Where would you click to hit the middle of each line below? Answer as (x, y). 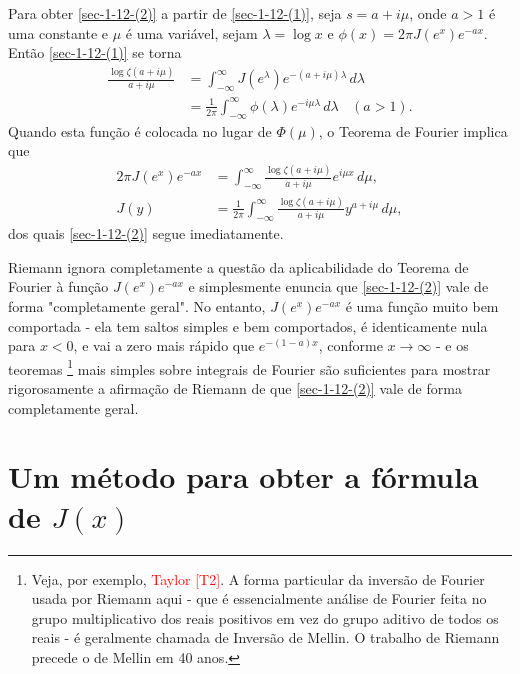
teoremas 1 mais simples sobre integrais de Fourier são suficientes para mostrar (249, 367)
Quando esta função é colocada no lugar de (140, 130)
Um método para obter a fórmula (243, 476)
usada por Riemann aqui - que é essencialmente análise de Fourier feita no (259, 598)
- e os (452, 345)
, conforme (350, 345)
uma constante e (58, 32)
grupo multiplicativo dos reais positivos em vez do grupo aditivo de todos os (265, 617)
